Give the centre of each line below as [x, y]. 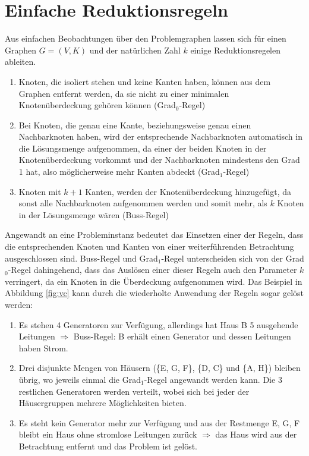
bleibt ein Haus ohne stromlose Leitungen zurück [108, 434]
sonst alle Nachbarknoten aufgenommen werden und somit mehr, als [143, 203]
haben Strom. [43, 347]
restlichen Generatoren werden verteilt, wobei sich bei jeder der [134, 391]
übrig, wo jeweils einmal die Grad [80, 379]
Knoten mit [40, 191]
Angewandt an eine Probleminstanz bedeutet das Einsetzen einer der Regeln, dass [154, 235]
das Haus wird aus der [256, 434]
